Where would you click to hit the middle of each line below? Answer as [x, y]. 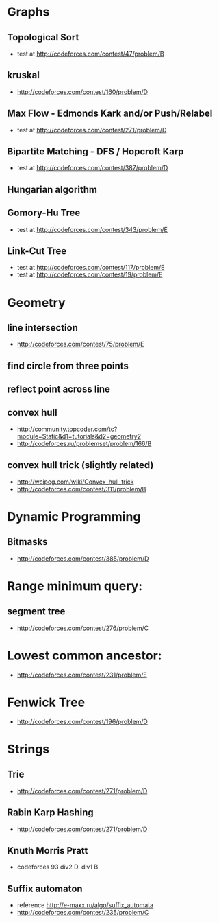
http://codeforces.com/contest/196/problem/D [82, 721]
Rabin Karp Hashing [50, 813]
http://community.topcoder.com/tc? [67, 429]
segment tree [36, 611]
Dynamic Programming [74, 517]
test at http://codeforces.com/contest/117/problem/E [91, 268]
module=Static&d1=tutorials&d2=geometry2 [79, 436]
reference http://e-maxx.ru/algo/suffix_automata [85, 905]
